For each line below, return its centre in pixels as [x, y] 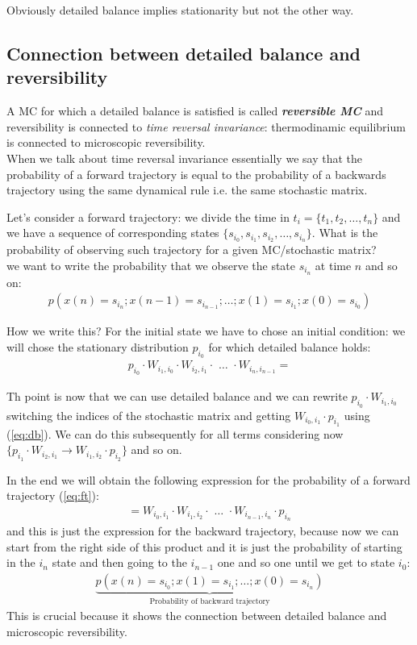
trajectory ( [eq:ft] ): [53, 495]
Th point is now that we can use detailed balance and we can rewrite [177, 396]
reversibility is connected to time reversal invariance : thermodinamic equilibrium [206, 126]
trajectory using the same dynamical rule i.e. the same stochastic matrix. [187, 190]
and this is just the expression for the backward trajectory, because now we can [203, 530]
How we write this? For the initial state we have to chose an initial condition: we [206, 331]
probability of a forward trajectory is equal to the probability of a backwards [196, 174]
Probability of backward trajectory [210, 601]
